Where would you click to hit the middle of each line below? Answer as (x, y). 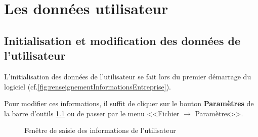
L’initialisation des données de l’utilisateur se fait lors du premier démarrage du (128, 76)
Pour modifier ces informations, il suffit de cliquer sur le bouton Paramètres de (129, 103)
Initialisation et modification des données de (122, 40)
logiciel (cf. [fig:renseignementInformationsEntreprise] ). (88, 86)
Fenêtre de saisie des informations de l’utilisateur (100, 130)
